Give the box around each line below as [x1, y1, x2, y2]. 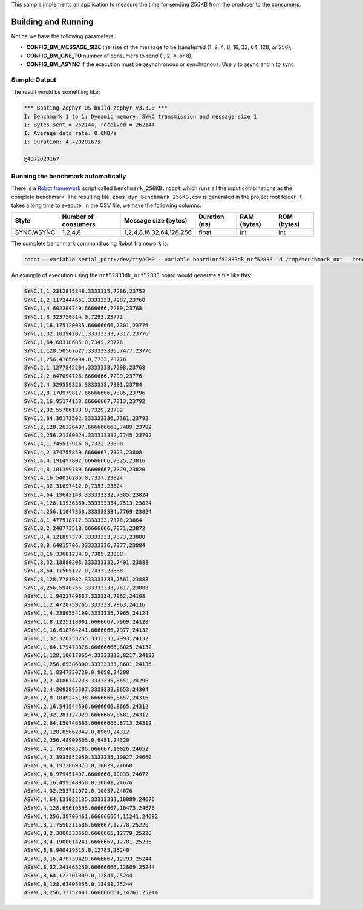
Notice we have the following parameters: [11, 32, 116, 39]
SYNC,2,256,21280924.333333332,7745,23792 [24, 432, 152, 439]
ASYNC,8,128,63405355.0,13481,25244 [24, 880, 133, 888]
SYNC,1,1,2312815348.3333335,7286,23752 [24, 288, 145, 295]
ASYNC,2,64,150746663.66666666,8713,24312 [24, 720, 152, 727]
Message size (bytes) [124, 217, 188, 225]
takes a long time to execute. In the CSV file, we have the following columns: [11, 201, 202, 209]
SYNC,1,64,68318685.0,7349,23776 [24, 339, 123, 345]
